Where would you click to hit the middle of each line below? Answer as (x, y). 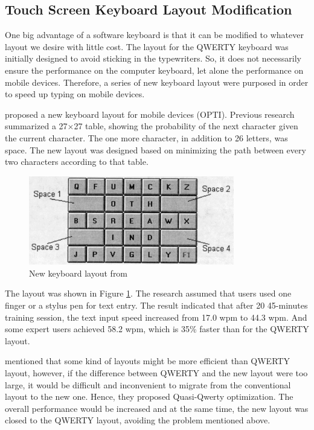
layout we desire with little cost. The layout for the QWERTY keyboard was (147, 46)
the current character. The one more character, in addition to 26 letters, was (146, 137)
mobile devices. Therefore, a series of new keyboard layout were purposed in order (157, 82)
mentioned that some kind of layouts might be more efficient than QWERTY (147, 361)
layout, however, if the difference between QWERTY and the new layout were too (156, 372)
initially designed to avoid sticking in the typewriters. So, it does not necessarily (153, 58)
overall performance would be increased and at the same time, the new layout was (157, 408)
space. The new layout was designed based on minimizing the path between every (155, 149)
